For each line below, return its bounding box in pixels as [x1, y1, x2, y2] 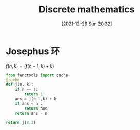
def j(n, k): [6, 82, 34, 88]
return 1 [24, 92, 43, 97]
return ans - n [15, 111, 48, 116]
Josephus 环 [6, 45, 61, 57]
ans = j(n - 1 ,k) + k [15, 96, 57, 102]
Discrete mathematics [38, 4, 135, 15]
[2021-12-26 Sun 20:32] [61, 20, 112, 27]
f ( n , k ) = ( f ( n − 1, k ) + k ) [6, 62, 54, 69]
